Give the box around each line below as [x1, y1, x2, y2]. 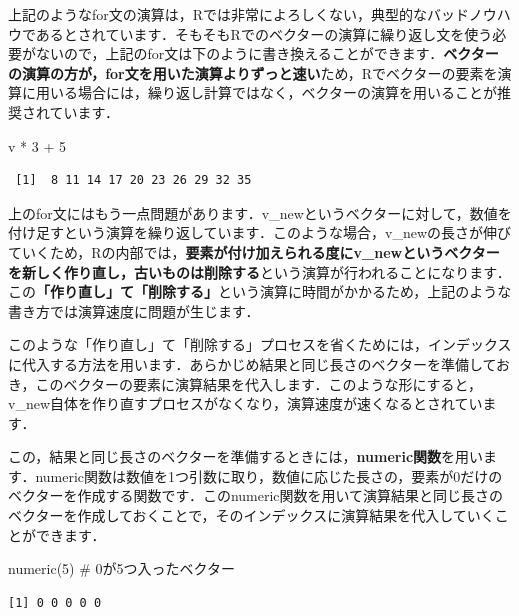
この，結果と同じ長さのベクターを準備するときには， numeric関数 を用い [8, 446, 484, 467]
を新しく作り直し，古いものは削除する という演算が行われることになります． [8, 261, 511, 282]
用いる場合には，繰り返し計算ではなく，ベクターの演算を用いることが [35, 82, 498, 103]
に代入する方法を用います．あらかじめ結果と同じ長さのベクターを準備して [8, 353, 497, 374]
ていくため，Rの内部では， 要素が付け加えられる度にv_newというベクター [8, 241, 500, 262]
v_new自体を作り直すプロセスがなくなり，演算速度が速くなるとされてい [8, 393, 483, 414]
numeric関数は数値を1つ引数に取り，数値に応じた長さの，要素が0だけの [35, 465, 503, 486]
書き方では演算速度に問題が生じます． [8, 300, 260, 321]
